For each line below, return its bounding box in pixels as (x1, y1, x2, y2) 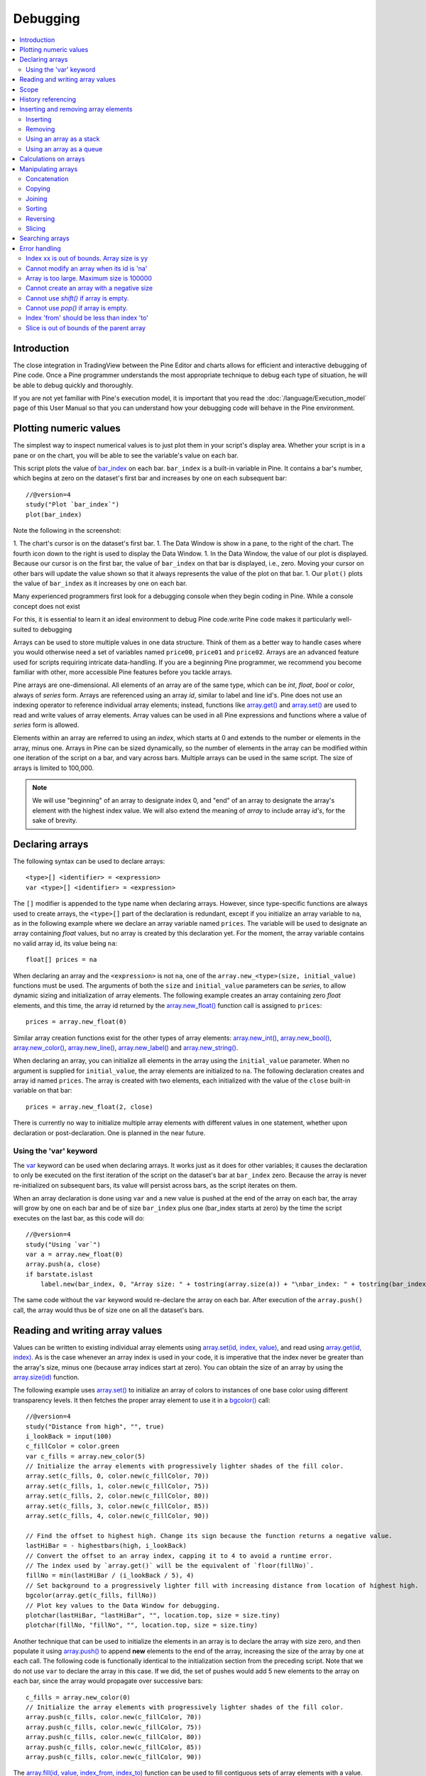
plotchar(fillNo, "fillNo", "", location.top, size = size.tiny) (26, 1621, 258, 1630)
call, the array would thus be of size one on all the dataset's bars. (13, 1306, 204, 1314)
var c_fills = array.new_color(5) (26, 1452, 146, 1460)
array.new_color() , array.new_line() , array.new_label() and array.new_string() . (13, 1043, 239, 1051)
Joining (26, 194, 48, 202)
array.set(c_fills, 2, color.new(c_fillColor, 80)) (26, 1492, 209, 1500)
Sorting (26, 205, 48, 213)
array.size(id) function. (13, 1372, 80, 1381)
